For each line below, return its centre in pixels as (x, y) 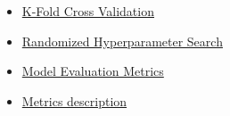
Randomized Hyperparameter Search (122, 41)
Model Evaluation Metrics (93, 71)
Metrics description (74, 100)
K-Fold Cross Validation (88, 11)
